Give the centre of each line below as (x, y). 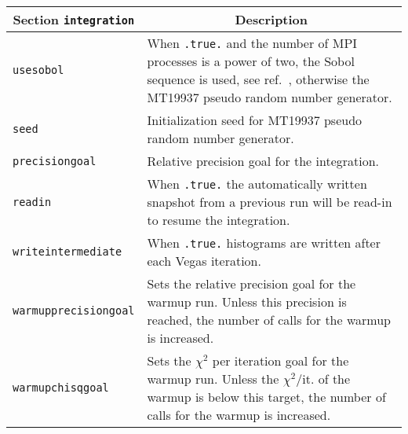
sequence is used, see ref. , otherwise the (258, 79)
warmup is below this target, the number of (266, 397)
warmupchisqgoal (61, 388)
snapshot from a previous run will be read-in (270, 202)
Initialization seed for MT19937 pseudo (255, 120)
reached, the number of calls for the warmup (269, 320)
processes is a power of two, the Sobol (251, 61)
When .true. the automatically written (257, 184)
